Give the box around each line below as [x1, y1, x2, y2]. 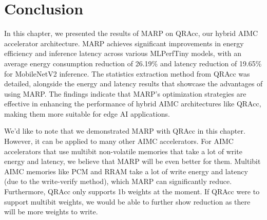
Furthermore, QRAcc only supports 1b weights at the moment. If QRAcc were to [4, 186, 260, 197]
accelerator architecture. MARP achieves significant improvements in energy [4, 38, 244, 48]
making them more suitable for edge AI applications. [4, 108, 170, 119]
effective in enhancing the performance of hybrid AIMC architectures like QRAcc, [4, 98, 261, 109]
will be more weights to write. [4, 206, 98, 217]
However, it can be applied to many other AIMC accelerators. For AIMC [4, 136, 234, 146]
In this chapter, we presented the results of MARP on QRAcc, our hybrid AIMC [4, 28, 258, 39]
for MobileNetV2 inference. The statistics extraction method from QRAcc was [4, 68, 250, 79]
